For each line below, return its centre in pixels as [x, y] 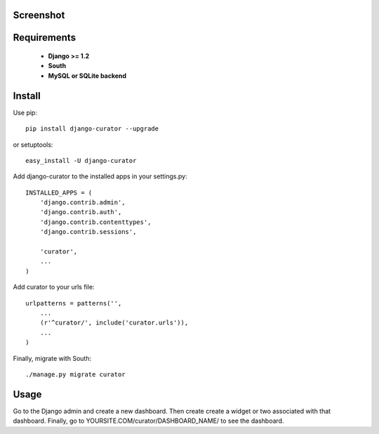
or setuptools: [33, 145]
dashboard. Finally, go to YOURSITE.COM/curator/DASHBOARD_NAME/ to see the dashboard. [148, 421]
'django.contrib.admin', [82, 203]
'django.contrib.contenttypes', [95, 222]
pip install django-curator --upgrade [92, 129]
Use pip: [25, 112]
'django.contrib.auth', [81, 212]
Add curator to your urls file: [54, 287]
